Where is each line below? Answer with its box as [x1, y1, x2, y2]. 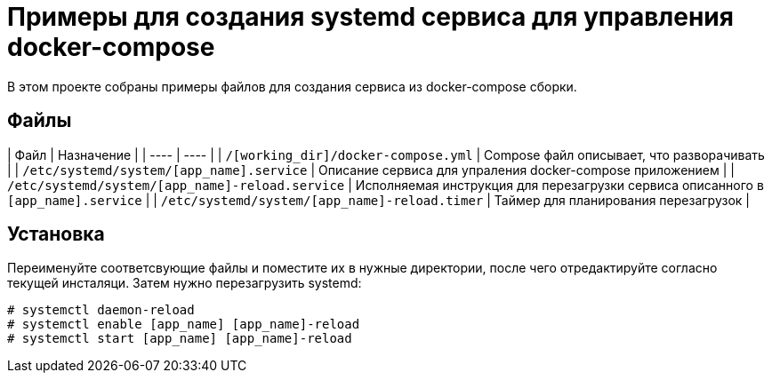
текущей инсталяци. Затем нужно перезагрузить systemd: [7, 275, 362, 291]
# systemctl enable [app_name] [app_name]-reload [7, 317, 360, 332]
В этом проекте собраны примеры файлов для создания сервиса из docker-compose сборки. [7, 78, 577, 94]
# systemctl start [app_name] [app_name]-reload [7, 331, 352, 346]
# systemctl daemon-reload [7, 303, 195, 318]
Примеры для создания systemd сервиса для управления [7, 2, 734, 32]
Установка [7, 223, 105, 246]
